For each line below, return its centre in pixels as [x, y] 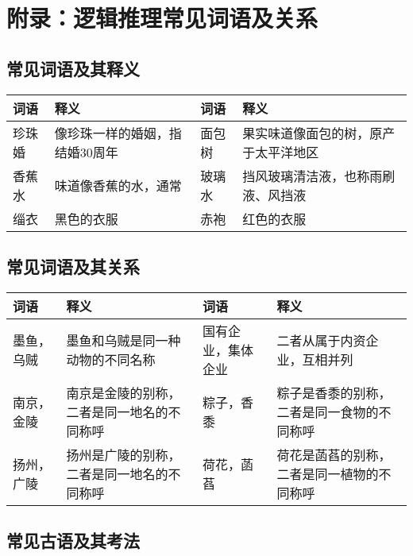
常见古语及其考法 [73, 541]
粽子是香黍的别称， [334, 392]
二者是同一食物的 [328, 411]
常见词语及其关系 [73, 266]
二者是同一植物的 [328, 473]
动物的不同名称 [111, 359]
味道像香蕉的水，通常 [118, 185]
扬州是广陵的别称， [124, 454]
